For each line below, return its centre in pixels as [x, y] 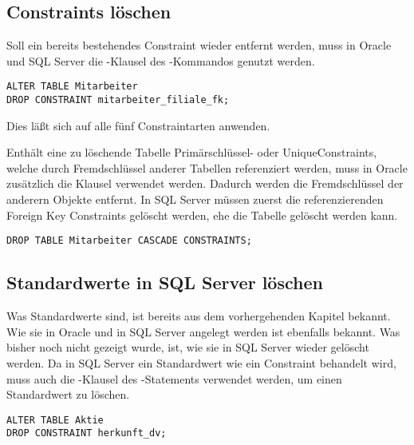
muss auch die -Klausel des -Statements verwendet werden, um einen [174, 378]
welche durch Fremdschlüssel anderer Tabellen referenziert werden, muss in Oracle [207, 167]
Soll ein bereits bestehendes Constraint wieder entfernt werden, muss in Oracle [199, 45]
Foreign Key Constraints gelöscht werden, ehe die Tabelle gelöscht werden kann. [202, 215]
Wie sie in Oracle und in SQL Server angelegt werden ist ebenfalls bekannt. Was [203, 331]
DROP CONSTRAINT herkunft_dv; [87, 433]
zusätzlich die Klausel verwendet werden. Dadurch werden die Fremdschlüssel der [205, 183]
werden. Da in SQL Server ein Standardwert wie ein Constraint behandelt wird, [201, 362]
